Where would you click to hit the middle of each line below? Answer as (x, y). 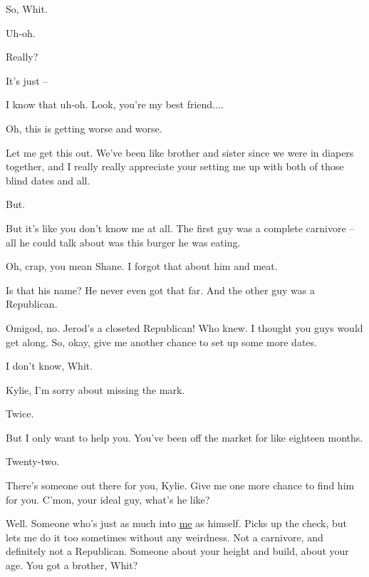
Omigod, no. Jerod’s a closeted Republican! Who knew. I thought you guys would (184, 327)
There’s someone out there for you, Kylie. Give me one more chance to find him (180, 485)
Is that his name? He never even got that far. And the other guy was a (160, 290)
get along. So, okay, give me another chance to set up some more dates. (161, 342)
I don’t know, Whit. (50, 366)
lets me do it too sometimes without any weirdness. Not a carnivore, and (165, 537)
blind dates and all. (48, 180)
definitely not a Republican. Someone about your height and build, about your (177, 551)
